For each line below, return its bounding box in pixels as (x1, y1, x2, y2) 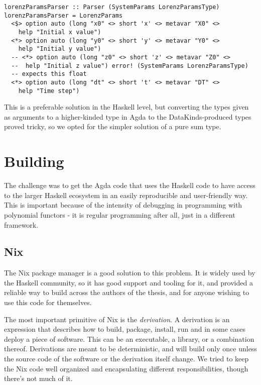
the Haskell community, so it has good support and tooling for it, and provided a (4, 277, 253, 287)
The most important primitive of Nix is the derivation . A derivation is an (4, 314, 230, 324)
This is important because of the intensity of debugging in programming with (4, 200, 242, 210)
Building (4, 151, 64, 171)
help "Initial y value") (18, 45, 101, 53)
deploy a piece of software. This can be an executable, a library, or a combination (4, 333, 254, 344)
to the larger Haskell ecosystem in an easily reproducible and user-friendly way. (4, 189, 248, 200)
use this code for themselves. (4, 297, 92, 308)
